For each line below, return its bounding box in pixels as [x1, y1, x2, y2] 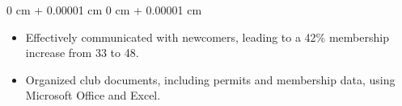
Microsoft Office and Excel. [25, 87, 161, 104]
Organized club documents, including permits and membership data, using [25, 71, 396, 88]
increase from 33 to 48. [25, 44, 139, 61]
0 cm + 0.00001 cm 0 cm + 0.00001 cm [6, 2, 202, 18]
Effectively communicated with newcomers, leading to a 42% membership [25, 28, 389, 45]
